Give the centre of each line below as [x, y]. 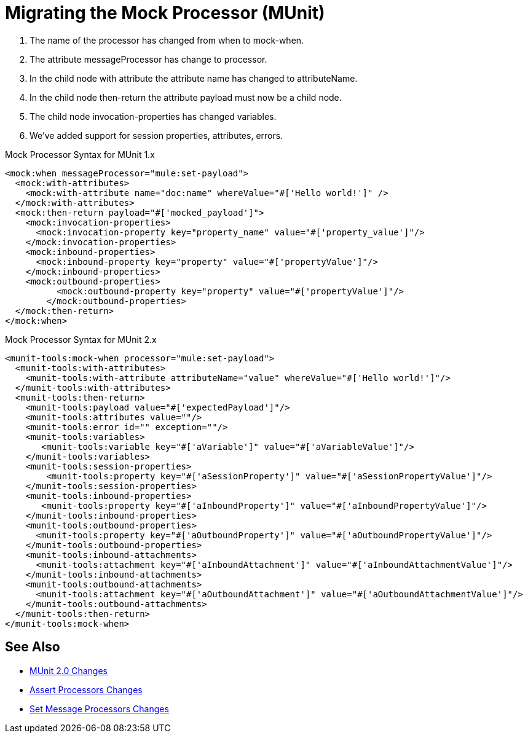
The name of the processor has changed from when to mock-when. [167, 40]
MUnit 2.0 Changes [69, 670]
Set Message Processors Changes [99, 709]
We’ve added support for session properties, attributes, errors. [156, 135]
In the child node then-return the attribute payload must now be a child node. [186, 97]
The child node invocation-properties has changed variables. [153, 116]
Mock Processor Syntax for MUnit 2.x [81, 339]
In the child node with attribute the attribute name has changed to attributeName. [194, 78]
